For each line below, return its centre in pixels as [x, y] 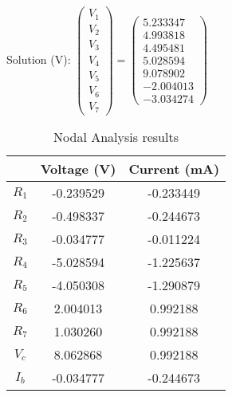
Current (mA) [174, 169]
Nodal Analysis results [116, 137]
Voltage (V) [78, 169]
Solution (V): [39, 59]
